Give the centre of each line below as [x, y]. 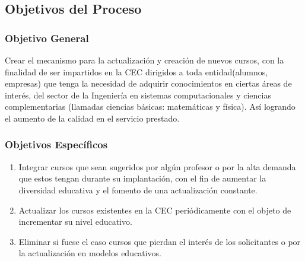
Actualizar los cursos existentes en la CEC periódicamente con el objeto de [155, 210]
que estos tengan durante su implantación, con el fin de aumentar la [142, 178]
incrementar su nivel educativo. [75, 222]
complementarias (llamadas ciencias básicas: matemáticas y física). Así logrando [150, 106]
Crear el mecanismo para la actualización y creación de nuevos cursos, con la [144, 60]
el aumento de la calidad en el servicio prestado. [92, 118]
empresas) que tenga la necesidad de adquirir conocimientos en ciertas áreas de [148, 83]
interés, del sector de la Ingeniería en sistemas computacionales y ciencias [138, 95]
